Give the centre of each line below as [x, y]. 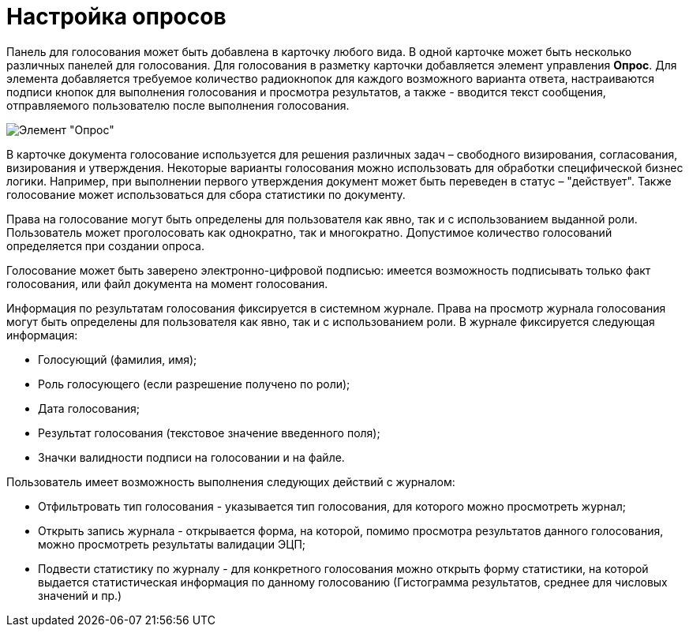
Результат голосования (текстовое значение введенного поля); [209, 433]
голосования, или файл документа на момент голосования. [167, 283]
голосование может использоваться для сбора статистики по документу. [206, 194]
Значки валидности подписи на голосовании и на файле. [191, 457]
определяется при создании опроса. [105, 245]
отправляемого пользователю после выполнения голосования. [178, 105]
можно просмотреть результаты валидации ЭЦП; [172, 544]
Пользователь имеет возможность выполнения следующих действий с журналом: [231, 481]
